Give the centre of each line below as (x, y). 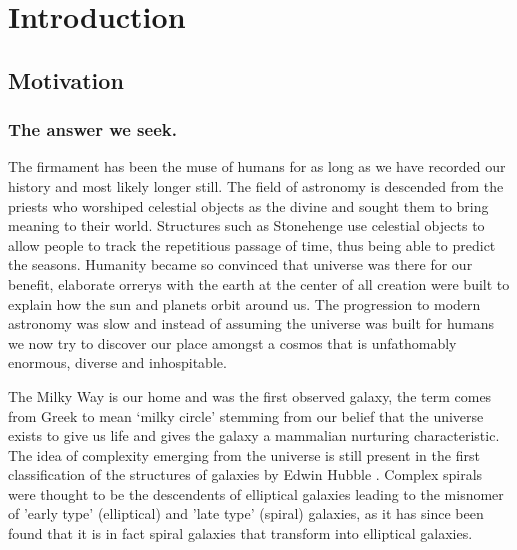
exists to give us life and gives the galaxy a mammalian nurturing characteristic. (254, 435)
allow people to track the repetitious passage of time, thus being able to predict (252, 244)
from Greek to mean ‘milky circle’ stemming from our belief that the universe (246, 415)
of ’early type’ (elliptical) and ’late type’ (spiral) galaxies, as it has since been (246, 513)
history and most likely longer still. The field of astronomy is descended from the (256, 185)
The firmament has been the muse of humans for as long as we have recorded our (257, 166)
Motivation (66, 79)
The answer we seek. (92, 129)
